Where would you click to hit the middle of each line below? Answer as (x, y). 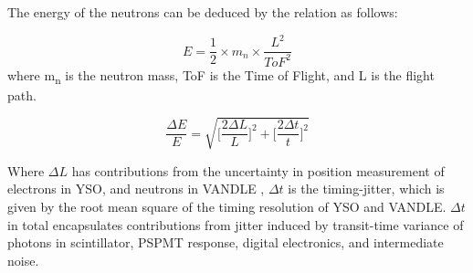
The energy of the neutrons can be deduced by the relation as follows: (203, 12)
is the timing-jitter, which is (366, 189)
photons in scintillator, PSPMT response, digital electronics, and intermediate (226, 242)
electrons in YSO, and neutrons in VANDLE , (136, 189)
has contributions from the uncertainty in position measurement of (258, 170)
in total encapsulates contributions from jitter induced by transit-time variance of (236, 224)
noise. (23, 260)
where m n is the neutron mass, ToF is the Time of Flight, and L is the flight (221, 76)
